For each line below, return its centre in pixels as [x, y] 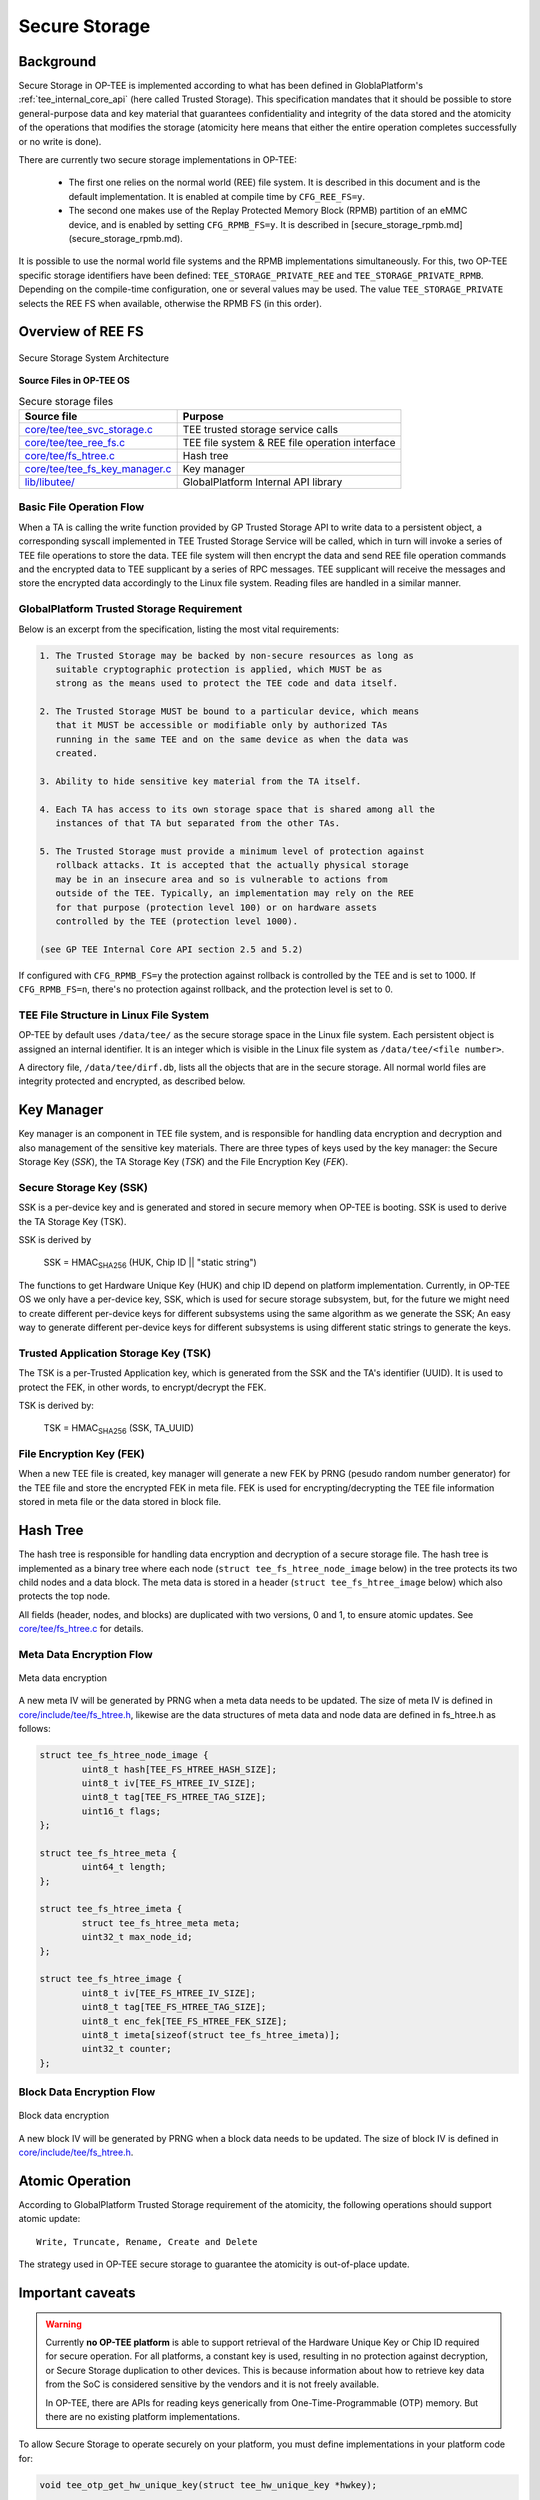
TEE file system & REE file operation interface [289, 443]
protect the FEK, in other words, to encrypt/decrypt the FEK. [142, 1387]
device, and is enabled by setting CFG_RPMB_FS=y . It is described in [208, 224]
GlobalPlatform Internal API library [262, 482]
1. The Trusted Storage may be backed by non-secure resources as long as [227, 655]
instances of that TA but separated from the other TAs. [198, 823]
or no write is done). [60, 141]
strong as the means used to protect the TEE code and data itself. [227, 683]
